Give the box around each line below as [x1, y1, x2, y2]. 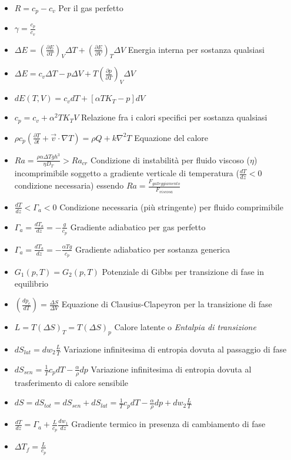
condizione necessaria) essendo [14, 179, 124, 192]
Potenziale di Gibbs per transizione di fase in [102, 265, 264, 277]
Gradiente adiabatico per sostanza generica [75, 243, 230, 255]
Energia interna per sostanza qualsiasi [128, 43, 265, 55]
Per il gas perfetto [58, 2, 123, 14]
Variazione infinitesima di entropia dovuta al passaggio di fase [63, 343, 287, 355]
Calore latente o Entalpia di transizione [114, 321, 256, 333]
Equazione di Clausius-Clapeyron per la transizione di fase [61, 298, 272, 310]
